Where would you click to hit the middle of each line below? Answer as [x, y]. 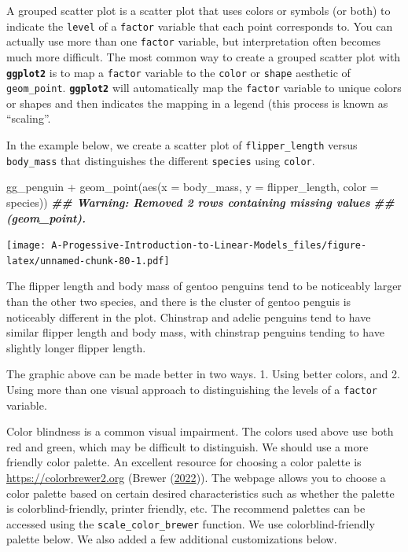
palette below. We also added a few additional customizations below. [172, 539]
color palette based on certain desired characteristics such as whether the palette [200, 493]
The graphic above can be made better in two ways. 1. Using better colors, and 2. [203, 374]
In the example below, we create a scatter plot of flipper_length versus [182, 145]
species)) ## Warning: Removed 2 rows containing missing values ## [200, 202]
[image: [26, 246]
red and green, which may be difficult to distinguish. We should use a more [187, 446]
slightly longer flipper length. [76, 347]
